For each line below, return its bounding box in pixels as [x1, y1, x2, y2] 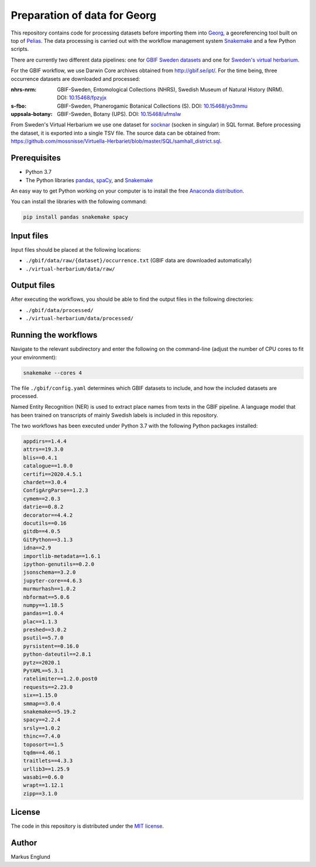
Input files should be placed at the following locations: [11, 246, 142, 253]
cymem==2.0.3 [23, 495, 61, 502]
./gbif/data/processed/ [25, 307, 94, 313]
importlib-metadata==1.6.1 [23, 553, 101, 559]
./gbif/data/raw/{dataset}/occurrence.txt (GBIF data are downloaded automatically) [25, 257, 252, 264]
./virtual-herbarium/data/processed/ [25, 315, 134, 322]
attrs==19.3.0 [23, 446, 64, 453]
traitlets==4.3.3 [23, 758, 73, 764]
